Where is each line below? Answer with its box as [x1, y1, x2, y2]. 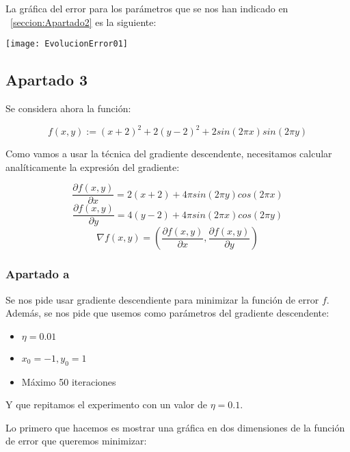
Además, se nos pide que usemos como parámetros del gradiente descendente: [5, 306, 329, 320]
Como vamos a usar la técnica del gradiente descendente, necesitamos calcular [5, 146, 332, 161]
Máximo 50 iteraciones [21, 374, 116, 388]
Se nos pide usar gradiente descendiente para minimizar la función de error [5, 292, 319, 306]
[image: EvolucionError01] [5, 39, 128, 49]
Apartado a [5, 265, 70, 282]
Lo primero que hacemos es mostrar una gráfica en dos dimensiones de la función [5, 420, 345, 434]
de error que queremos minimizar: [5, 434, 147, 448]
